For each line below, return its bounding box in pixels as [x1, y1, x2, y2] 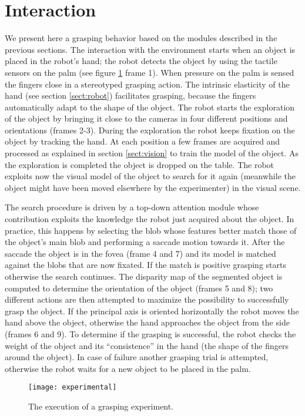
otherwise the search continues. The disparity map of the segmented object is [5, 270, 283, 282]
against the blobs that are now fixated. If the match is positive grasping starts [5, 259, 286, 271]
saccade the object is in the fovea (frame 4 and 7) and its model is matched [5, 247, 276, 259]
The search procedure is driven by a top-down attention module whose [5, 201, 259, 213]
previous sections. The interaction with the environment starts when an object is [5, 43, 296, 55]
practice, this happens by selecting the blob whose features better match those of [5, 224, 297, 236]
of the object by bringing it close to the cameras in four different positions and [5, 112, 288, 125]
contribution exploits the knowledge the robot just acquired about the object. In [5, 213, 294, 225]
